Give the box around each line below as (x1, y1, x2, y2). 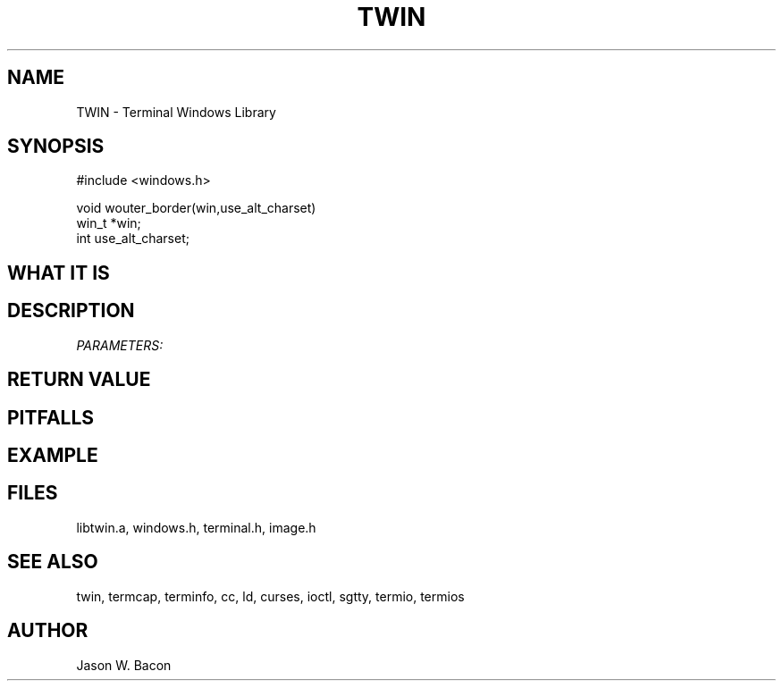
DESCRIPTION (7, 299, 135, 323)
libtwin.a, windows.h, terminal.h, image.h (76, 519, 316, 535)
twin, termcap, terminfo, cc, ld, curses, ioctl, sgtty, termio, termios (76, 588, 465, 604)
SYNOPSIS (7, 135, 105, 158)
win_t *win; (76, 215, 141, 231)
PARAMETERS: (76, 337, 164, 353)
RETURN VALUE (7, 368, 151, 391)
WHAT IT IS (7, 261, 110, 284)
